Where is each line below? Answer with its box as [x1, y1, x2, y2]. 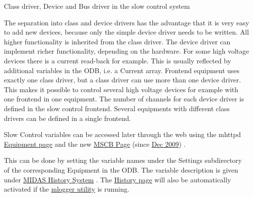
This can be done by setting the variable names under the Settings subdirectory [4, 155, 242, 165]
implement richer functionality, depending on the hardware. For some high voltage [4, 46, 249, 56]
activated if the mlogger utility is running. [4, 184, 129, 194]
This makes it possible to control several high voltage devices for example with [4, 84, 238, 94]
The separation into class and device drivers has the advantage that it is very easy [4, 17, 249, 27]
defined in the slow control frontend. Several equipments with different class [4, 103, 230, 113]
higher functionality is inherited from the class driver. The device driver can [4, 36, 231, 46]
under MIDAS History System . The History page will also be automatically [4, 174, 231, 184]
